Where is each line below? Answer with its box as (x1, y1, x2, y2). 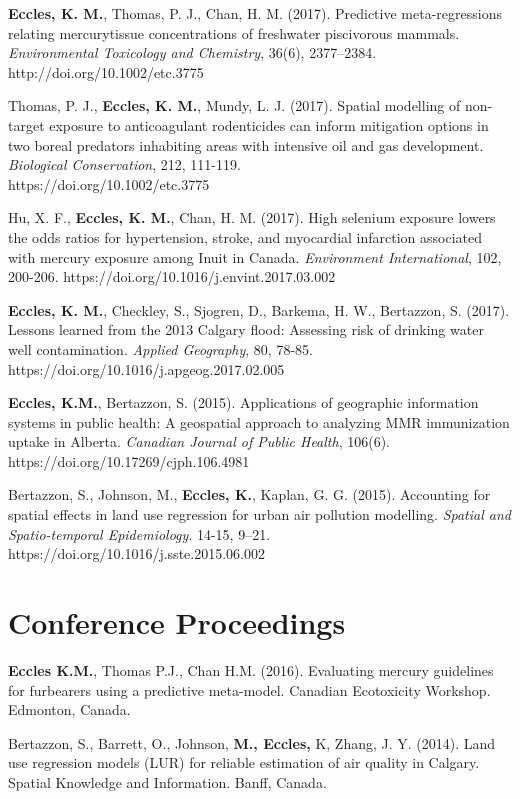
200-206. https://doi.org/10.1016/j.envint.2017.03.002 (8, 266, 336, 287)
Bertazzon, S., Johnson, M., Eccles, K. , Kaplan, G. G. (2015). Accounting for (8, 484, 491, 505)
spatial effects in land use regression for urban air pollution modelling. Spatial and (8, 504, 511, 525)
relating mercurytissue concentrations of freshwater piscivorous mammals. (8, 22, 460, 43)
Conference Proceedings (8, 602, 346, 643)
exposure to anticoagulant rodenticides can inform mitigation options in (49, 114, 489, 135)
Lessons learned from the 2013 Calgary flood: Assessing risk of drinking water (8, 319, 484, 340)
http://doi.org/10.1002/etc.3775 (8, 61, 204, 82)
